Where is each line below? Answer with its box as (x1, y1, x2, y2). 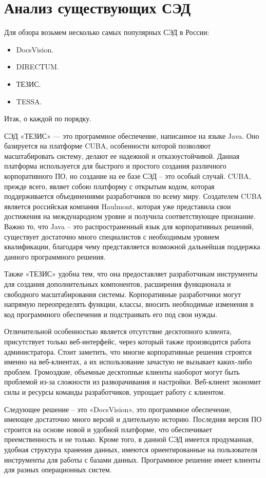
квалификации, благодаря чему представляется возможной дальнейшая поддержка (4, 241, 260, 252)
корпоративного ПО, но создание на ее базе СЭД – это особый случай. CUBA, (4, 171, 251, 181)
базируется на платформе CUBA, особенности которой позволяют (4, 140, 211, 151)
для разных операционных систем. (4, 464, 112, 475)
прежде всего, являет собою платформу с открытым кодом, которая (4, 180, 215, 191)
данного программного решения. (4, 251, 106, 262)
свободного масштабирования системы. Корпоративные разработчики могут (4, 288, 241, 299)
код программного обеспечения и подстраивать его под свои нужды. (4, 308, 218, 319)
